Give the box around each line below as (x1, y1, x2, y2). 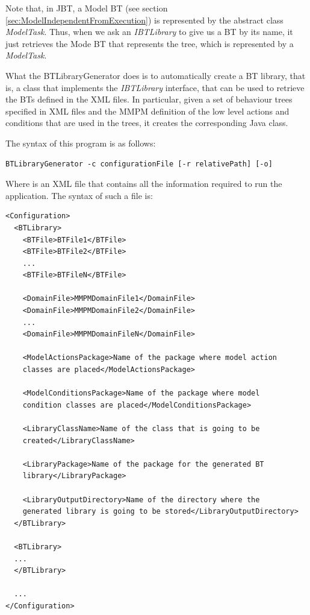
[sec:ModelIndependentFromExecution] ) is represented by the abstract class (5, 13, 284, 26)
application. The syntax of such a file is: (5, 189, 153, 201)
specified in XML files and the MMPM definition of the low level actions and (5, 104, 290, 117)
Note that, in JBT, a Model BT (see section (5, 2, 168, 14)
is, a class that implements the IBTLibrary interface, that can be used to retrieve (5, 81, 305, 93)
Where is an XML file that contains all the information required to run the (5, 177, 282, 190)
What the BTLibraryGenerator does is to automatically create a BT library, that (5, 69, 306, 81)
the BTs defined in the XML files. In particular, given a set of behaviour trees (5, 93, 293, 106)
